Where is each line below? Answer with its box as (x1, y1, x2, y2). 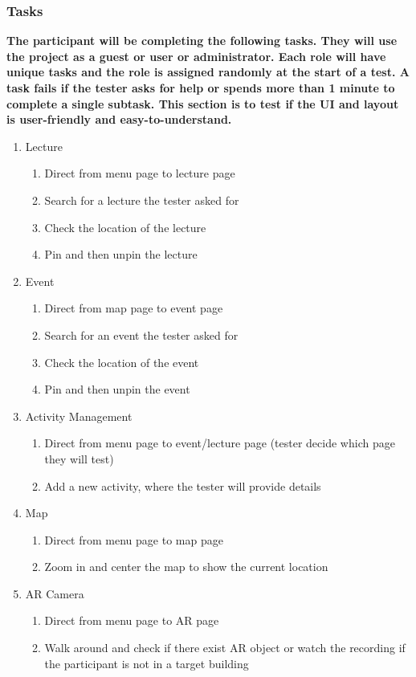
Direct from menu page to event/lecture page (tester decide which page (44, 434, 395, 451)
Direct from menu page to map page (44, 531, 223, 548)
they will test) (44, 450, 114, 467)
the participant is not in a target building (44, 655, 249, 671)
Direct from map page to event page (44, 300, 223, 316)
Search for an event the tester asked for (44, 326, 239, 343)
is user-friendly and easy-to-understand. (6, 111, 232, 128)
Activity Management (25, 407, 133, 424)
